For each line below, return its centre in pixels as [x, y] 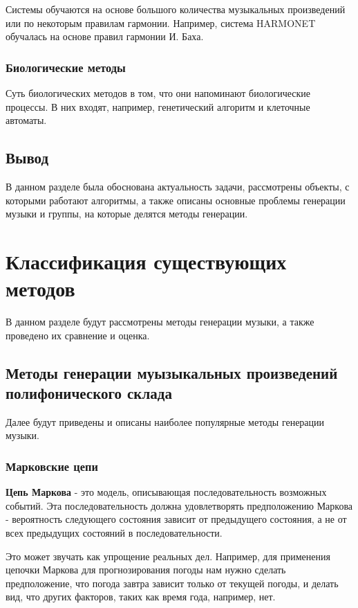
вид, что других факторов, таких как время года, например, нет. [141, 597]
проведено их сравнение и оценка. [78, 335]
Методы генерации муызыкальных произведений [172, 372]
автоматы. [26, 120]
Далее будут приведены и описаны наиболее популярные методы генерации [165, 421]
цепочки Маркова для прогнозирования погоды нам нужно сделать [146, 570]
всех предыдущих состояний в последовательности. [114, 533]
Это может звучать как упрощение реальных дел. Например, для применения [168, 556]
